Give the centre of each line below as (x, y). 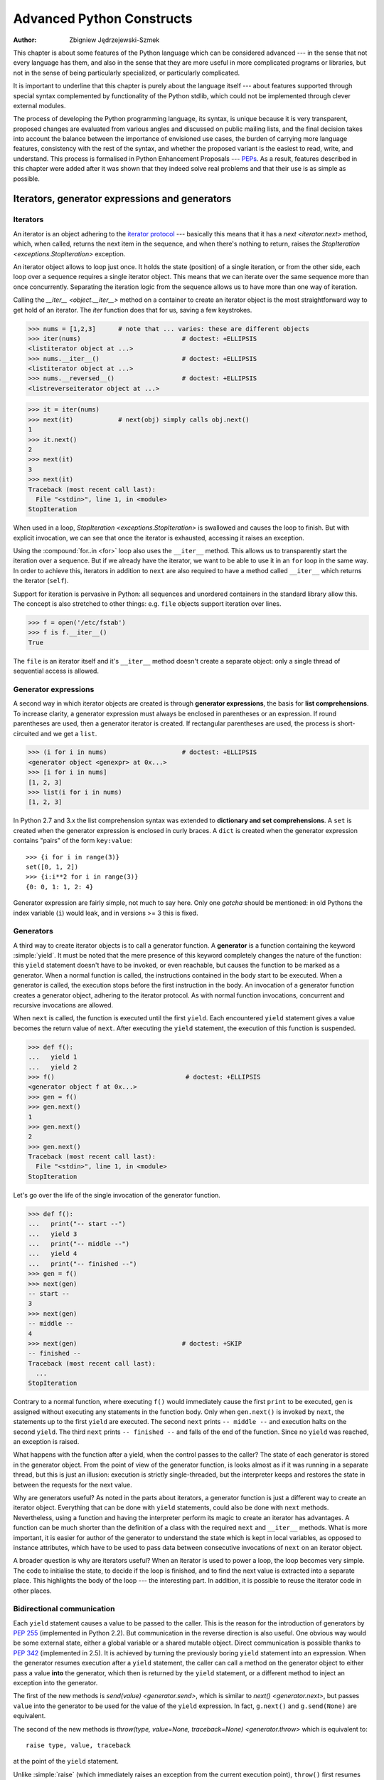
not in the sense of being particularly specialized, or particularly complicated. (127, 73)
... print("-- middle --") (79, 1244)
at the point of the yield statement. (66, 1761)
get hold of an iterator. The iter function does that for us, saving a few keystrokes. (133, 310)
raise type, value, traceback (79, 1745)
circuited (26, 733)
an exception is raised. (46, 1442)
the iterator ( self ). (41, 581)
